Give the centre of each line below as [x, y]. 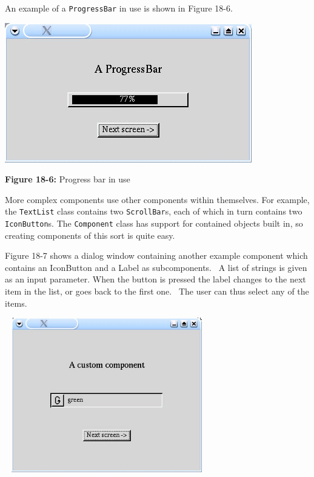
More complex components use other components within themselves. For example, [157, 199]
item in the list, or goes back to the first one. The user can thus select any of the [157, 291]
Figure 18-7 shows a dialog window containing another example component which [156, 255]
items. [16, 303]
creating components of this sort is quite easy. [90, 235]
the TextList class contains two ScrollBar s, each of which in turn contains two [154, 211]
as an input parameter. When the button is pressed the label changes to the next [155, 279]
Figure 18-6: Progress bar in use [68, 179]
